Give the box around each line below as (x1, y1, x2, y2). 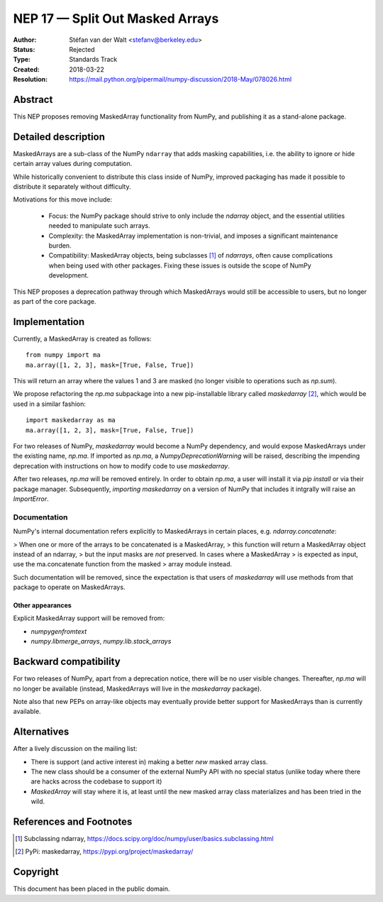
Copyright (13, 866, 60, 878)
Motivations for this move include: (13, 195, 113, 204)
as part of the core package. (13, 297, 96, 305)
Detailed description (13, 131, 106, 143)
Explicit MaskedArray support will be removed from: (13, 614, 165, 622)
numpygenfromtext (30, 627, 87, 635)
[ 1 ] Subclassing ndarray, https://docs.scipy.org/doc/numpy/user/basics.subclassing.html (15, 835, 274, 843)
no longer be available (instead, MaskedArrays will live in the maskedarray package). (13, 684, 262, 693)
